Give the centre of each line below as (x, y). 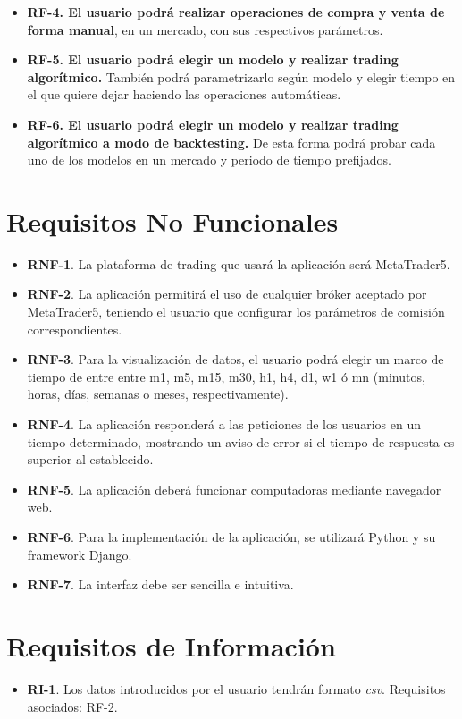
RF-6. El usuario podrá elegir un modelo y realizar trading (213, 124)
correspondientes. (75, 329)
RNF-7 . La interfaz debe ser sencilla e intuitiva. (160, 584)
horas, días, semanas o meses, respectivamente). (158, 394)
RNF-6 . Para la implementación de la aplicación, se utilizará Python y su (231, 537)
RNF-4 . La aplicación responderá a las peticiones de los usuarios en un (224, 424)
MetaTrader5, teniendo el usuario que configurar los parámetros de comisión (236, 312)
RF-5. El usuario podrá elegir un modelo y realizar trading (213, 59)
